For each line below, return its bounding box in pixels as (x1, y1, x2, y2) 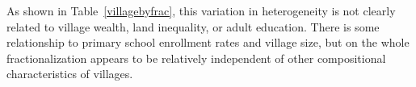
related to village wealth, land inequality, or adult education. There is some (6, 18, 380, 35)
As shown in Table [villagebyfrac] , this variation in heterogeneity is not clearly (6, 2, 396, 19)
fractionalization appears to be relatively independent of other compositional (6, 49, 386, 66)
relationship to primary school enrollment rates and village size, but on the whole (6, 34, 410, 51)
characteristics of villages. (6, 65, 133, 82)
